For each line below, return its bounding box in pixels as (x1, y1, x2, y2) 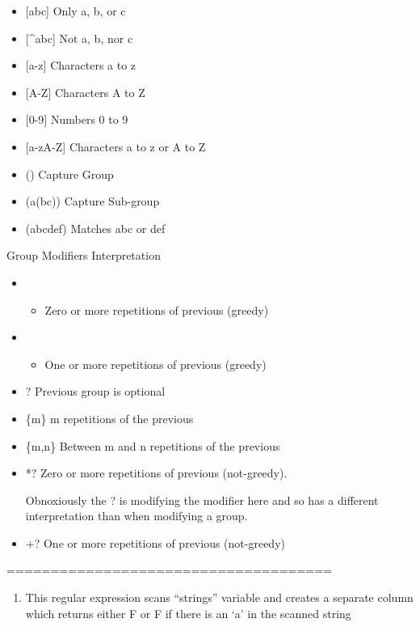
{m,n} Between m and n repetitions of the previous (25, 437, 280, 454)
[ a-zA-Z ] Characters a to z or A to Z (25, 138, 206, 155)
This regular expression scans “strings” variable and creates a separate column (25, 589, 414, 606)
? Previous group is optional (25, 383, 166, 400)
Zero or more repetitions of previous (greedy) (44, 301, 269, 318)
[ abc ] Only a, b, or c (25, 2, 126, 19)
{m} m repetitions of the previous (25, 409, 194, 426)
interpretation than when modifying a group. (25, 507, 248, 524)
